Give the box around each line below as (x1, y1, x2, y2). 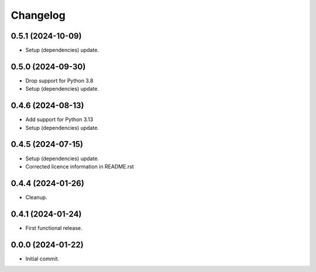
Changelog (11, 9, 66, 22)
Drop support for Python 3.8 (25, 77, 94, 84)
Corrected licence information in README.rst (25, 163, 134, 170)
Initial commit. (25, 255, 60, 262)
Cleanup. (25, 194, 47, 201)
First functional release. (25, 224, 83, 231)
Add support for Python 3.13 (25, 116, 94, 123)
